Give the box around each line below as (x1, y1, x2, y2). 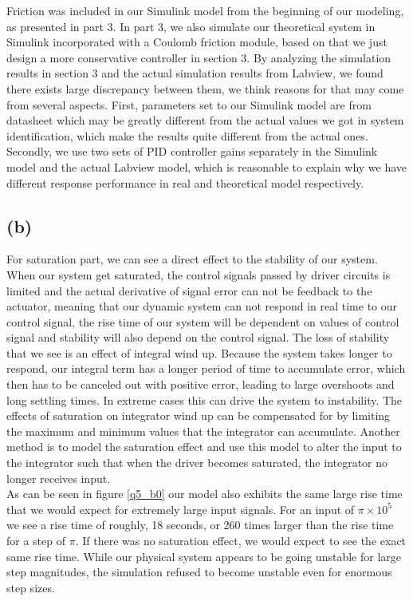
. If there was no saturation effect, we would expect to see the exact (75, 532, 407, 549)
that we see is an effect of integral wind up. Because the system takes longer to (6, 344, 392, 361)
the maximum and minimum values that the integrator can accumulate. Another (6, 422, 400, 439)
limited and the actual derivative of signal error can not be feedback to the (6, 282, 372, 299)
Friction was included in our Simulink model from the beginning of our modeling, (6, 2, 404, 18)
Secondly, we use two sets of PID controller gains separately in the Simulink (6, 143, 378, 160)
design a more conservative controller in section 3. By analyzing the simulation (6, 49, 391, 65)
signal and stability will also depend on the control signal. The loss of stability (6, 329, 390, 346)
